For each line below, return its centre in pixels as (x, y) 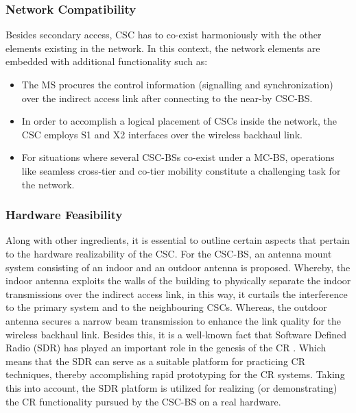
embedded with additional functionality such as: (107, 61)
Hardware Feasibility (64, 215)
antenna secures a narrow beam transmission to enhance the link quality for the (174, 320)
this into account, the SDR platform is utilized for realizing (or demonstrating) (171, 387)
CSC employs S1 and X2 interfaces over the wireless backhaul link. (162, 134)
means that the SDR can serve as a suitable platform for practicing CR (155, 361)
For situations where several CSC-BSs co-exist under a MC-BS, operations (178, 157)
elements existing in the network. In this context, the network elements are (163, 48)
